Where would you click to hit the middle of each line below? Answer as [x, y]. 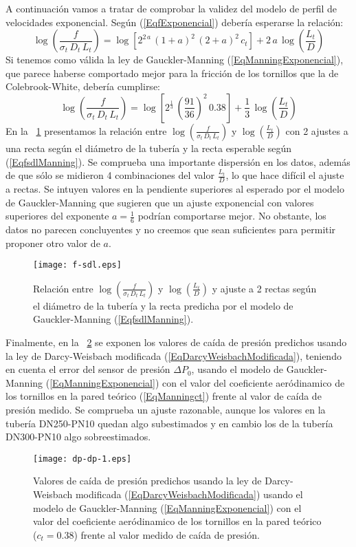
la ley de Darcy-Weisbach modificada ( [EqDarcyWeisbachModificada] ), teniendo [174, 355]
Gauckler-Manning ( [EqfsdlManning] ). [113, 319]
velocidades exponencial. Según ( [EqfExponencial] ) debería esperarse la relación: [175, 22]
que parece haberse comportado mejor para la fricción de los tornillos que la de [172, 73]
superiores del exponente [57, 216]
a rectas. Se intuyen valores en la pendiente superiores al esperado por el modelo [175, 188]
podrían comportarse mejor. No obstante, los [232, 216]
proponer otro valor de [53, 243]
